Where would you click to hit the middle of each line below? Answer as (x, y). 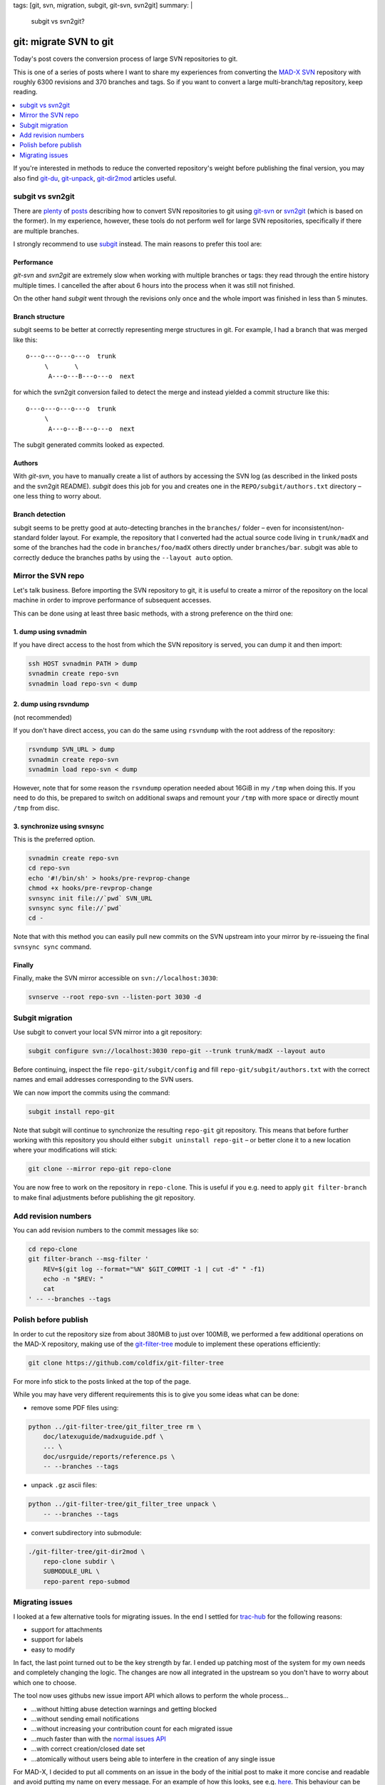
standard (26, 537)
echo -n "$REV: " (73, 1279)
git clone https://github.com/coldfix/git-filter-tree (126, 1363)
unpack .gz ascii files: (64, 1485)
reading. (26, 92)
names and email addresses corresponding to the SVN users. (103, 1080)
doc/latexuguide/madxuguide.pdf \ (103, 1437)
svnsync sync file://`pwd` (75, 908)
